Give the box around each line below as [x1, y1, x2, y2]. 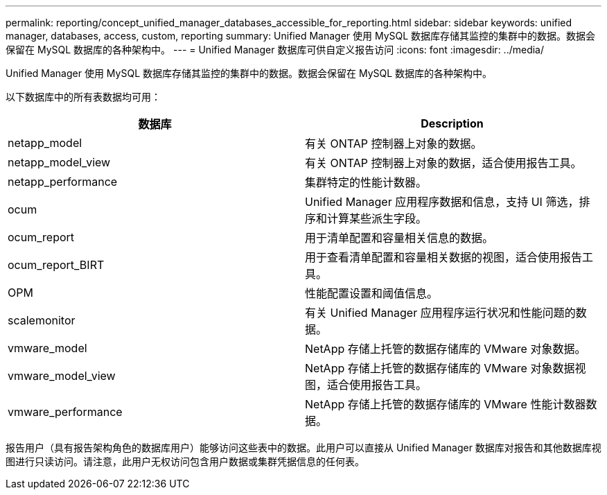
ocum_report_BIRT [8, 258, 105, 272]
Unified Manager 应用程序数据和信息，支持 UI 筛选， [305, 195, 579, 209]
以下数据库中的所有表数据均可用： [6, 91, 161, 103]
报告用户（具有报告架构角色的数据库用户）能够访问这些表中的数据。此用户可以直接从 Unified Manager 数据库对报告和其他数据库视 [6, 442, 601, 453]
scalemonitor [8, 313, 76, 327]
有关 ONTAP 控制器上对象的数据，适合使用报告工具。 [305, 156, 582, 170]
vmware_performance [8, 405, 123, 419]
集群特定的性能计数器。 [305, 175, 428, 189]
